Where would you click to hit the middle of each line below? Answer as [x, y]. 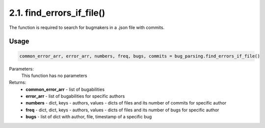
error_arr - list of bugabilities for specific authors [75, 96]
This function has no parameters [54, 76]
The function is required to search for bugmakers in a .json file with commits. [87, 27]
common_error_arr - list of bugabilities [65, 89]
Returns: [18, 82]
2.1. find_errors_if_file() [57, 13]
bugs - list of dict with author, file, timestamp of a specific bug [89, 117]
